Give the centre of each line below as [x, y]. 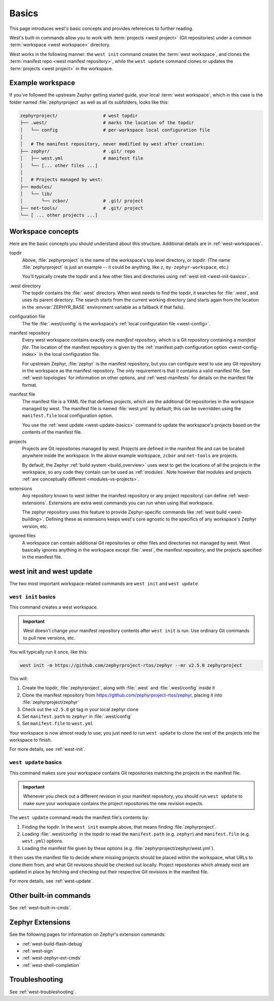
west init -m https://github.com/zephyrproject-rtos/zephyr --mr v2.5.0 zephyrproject [131, 665]
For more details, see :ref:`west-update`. [52, 881]
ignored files [22, 536]
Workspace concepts [44, 231]
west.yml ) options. [43, 841]
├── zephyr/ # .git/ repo [78, 151]
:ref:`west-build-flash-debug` [53, 944]
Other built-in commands [50, 896]
